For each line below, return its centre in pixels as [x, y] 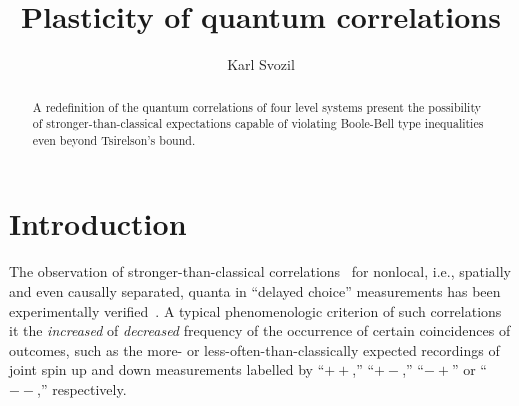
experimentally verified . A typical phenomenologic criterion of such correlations [255, 310]
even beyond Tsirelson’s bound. [114, 139]
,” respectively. [82, 388]
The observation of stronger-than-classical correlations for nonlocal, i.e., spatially [260, 271]
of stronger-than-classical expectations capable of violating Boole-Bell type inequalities [258, 123]
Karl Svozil [261, 64]
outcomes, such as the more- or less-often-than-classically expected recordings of [254, 349]
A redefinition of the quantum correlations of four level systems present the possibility [256, 106]
